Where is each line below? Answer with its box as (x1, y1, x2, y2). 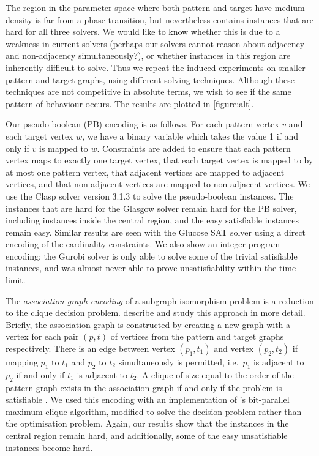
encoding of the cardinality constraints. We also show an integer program (6, 237, 280, 250)
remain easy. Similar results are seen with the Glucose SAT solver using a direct (6, 225, 306, 238)
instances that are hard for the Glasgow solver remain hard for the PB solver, (6, 201, 297, 214)
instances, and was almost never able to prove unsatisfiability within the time (6, 261, 296, 274)
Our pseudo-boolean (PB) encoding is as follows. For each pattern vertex (6, 118, 279, 130)
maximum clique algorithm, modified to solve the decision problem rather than (6, 405, 302, 417)
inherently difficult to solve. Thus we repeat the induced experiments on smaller (6, 61, 306, 73)
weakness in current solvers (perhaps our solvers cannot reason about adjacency (6, 37, 305, 50)
